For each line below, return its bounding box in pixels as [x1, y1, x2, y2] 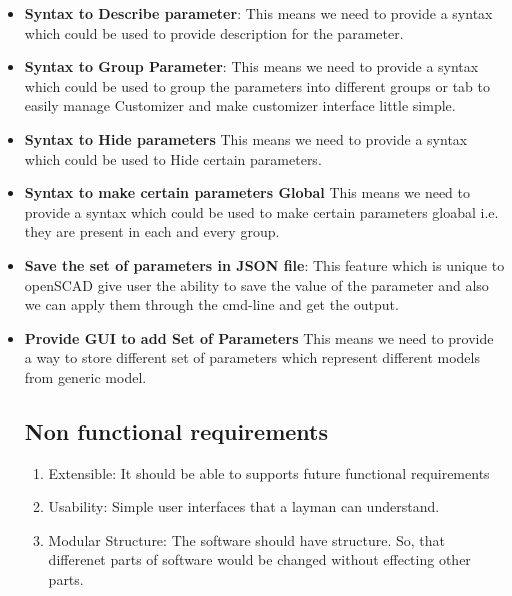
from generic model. [24, 366, 147, 387]
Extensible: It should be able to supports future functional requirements [48, 462, 490, 483]
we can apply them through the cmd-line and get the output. [24, 294, 399, 315]
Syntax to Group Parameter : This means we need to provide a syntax [24, 56, 479, 77]
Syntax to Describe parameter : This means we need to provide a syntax [24, 3, 493, 23]
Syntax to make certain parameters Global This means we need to [24, 182, 471, 203]
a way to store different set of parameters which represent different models [24, 347, 480, 368]
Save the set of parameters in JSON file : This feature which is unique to [24, 254, 505, 275]
